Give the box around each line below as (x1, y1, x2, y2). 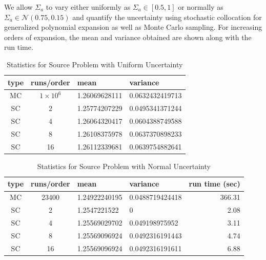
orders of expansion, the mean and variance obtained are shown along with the (4, 31, 252, 42)
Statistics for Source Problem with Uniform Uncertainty (7, 59, 183, 69)
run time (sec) (189, 178, 240, 189)
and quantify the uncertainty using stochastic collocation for (72, 11, 262, 22)
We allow (4, 2, 33, 12)
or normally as (178, 2, 223, 12)
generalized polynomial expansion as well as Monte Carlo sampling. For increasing (4, 22, 262, 32)
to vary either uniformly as (46, 2, 131, 12)
